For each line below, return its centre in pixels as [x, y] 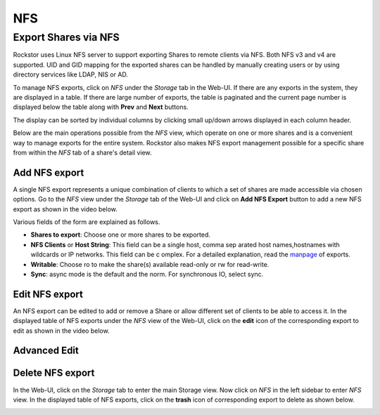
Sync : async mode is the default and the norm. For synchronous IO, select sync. [147, 274]
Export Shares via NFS [66, 37]
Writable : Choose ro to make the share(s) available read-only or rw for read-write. [150, 264]
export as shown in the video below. [65, 209]
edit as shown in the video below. [61, 331]
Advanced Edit [46, 351]
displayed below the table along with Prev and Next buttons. [101, 107]
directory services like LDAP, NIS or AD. [70, 74]
